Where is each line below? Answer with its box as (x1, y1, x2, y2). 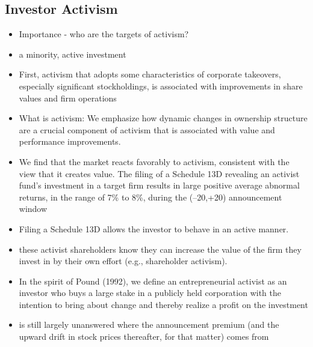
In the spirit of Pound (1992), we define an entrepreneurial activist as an (19, 274, 287, 287)
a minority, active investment (19, 47, 126, 60)
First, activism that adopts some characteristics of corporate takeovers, (19, 68, 281, 80)
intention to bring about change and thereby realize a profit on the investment (19, 298, 308, 310)
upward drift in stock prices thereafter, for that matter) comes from (19, 330, 269, 343)
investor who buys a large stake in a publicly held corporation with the (19, 286, 281, 299)
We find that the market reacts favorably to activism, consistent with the (19, 155, 290, 167)
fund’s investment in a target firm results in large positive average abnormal (19, 179, 300, 192)
